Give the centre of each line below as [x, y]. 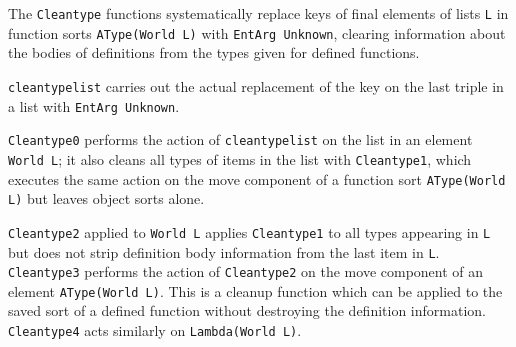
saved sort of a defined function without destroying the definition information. [247, 310]
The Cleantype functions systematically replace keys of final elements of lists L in [258, 13]
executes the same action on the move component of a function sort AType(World [257, 178]
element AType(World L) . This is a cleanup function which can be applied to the [255, 290]
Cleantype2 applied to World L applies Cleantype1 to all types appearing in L [249, 231]
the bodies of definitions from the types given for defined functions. [214, 52]
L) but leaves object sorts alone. [106, 198]
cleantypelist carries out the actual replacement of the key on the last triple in [256, 85]
